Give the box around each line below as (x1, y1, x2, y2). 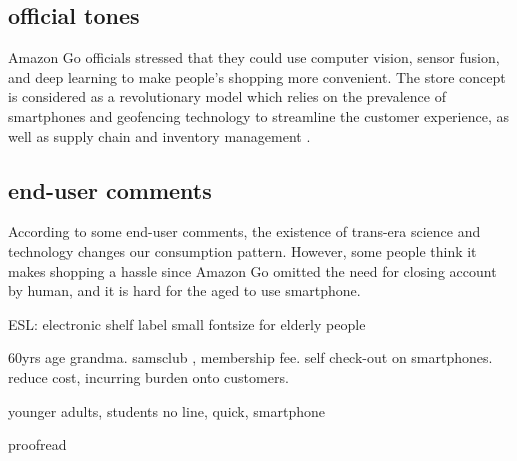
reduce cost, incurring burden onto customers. (8, 366, 289, 387)
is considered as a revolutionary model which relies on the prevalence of (8, 86, 446, 107)
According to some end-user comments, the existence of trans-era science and (8, 221, 481, 242)
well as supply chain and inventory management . (8, 125, 311, 146)
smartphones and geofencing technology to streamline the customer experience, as (8, 105, 510, 126)
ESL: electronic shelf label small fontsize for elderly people (8, 313, 366, 334)
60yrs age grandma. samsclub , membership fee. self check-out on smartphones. (8, 347, 493, 368)
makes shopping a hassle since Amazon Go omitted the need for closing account (8, 260, 497, 281)
